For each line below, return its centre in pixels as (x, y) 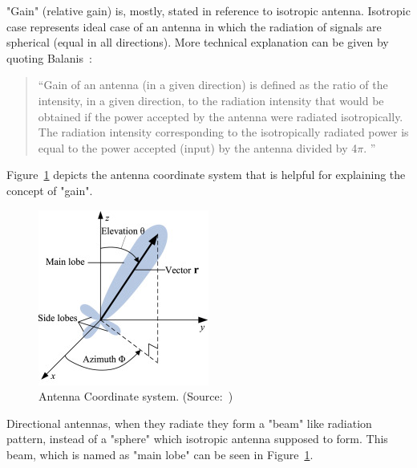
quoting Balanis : (49, 57)
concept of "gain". (50, 190)
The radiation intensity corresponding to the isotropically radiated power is (223, 132)
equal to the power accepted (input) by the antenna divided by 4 (198, 147)
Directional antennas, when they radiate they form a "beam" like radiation (189, 423)
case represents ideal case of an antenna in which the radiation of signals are (194, 26)
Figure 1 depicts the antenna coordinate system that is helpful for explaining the (206, 175)
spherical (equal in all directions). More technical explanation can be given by (198, 42)
